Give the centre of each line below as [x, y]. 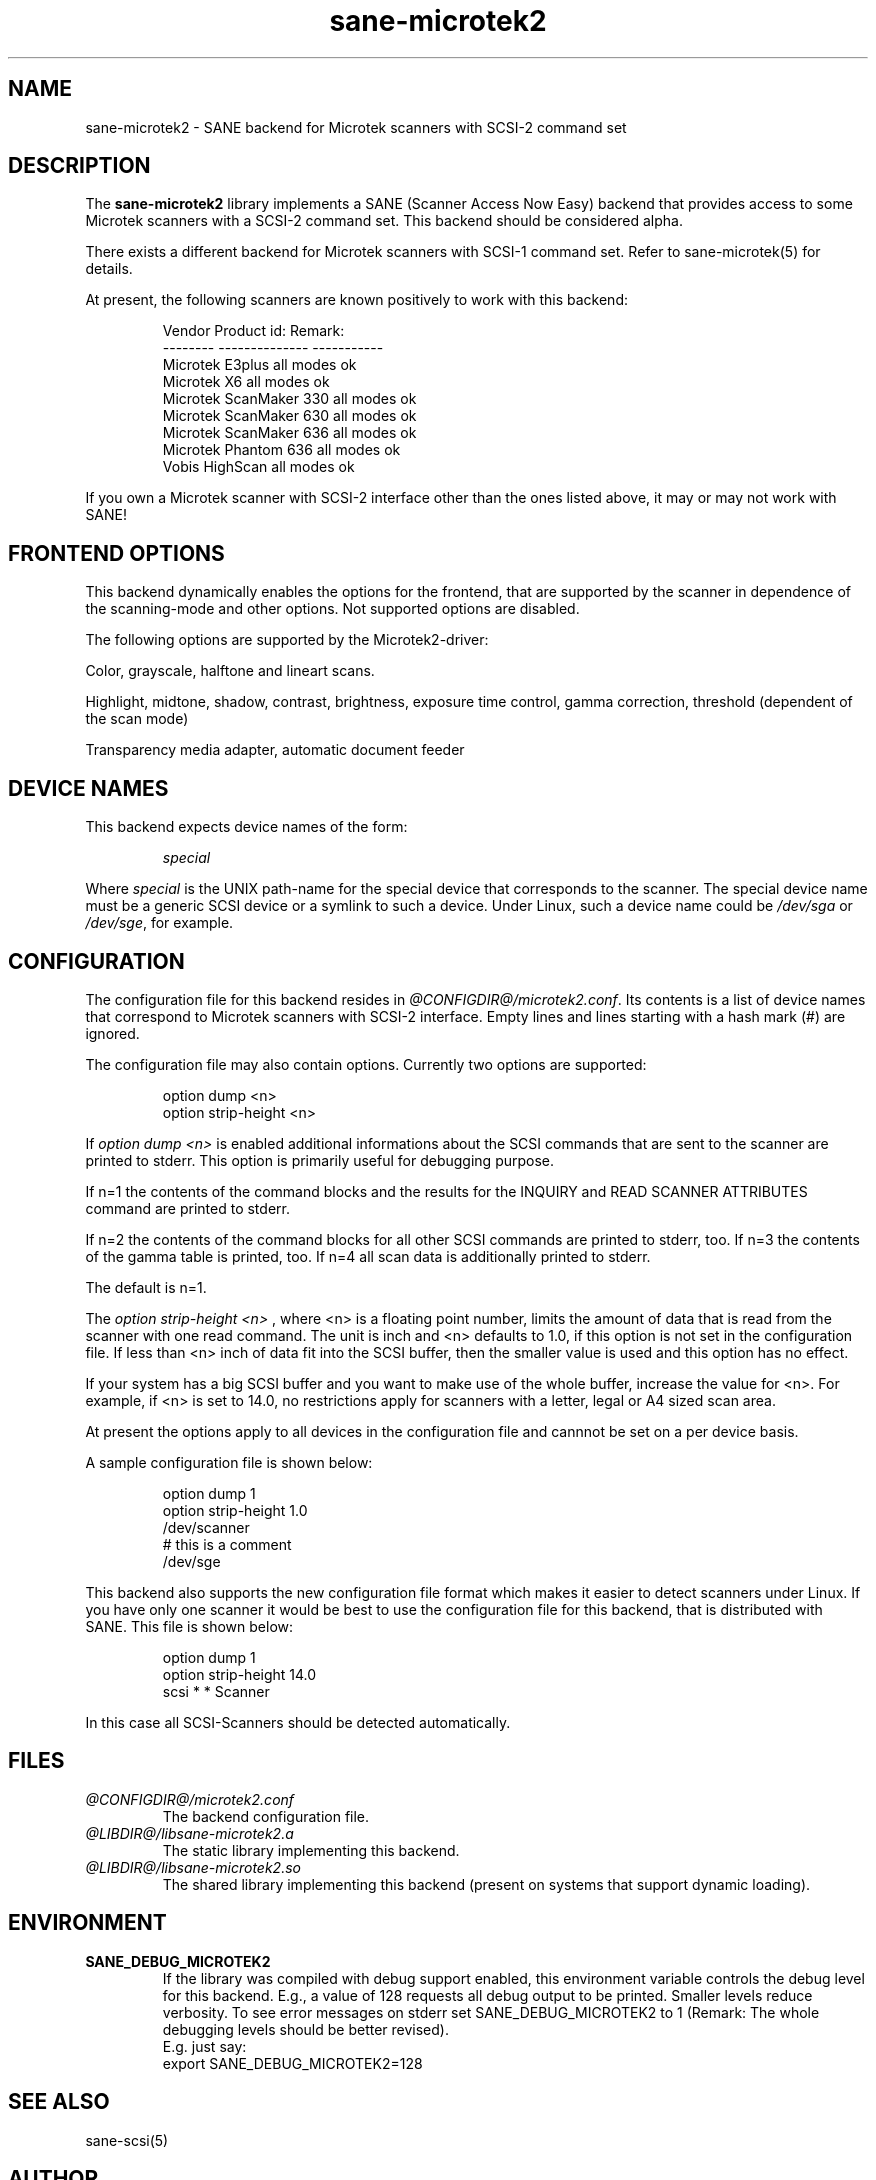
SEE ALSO [59, 2102]
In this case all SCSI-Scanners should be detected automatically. [298, 1722]
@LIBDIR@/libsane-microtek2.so [193, 1867]
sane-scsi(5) [127, 2140]
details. [109, 269]
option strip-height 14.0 [239, 1674]
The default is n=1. [146, 1287]
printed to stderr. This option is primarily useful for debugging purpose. [320, 1160]
